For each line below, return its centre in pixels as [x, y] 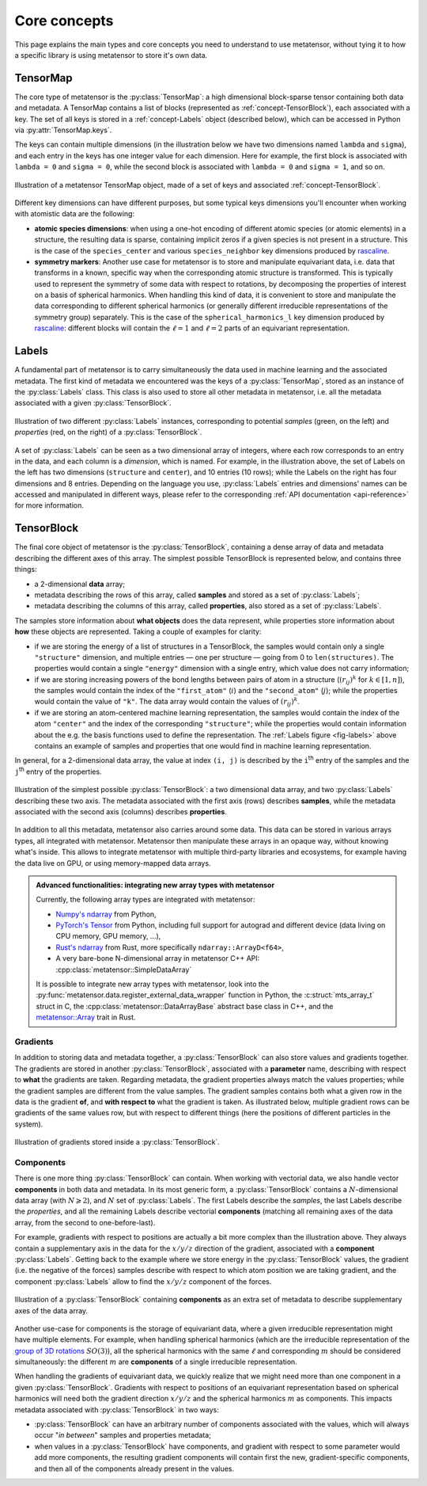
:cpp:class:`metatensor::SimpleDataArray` [124, 970]
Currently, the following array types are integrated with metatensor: [145, 900]
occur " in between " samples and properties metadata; [123, 1435]
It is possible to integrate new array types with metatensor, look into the [153, 984]
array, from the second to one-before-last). [85, 1222]
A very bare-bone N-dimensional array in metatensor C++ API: [158, 958]
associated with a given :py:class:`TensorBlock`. [93, 403]
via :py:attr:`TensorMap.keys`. [63, 130]
